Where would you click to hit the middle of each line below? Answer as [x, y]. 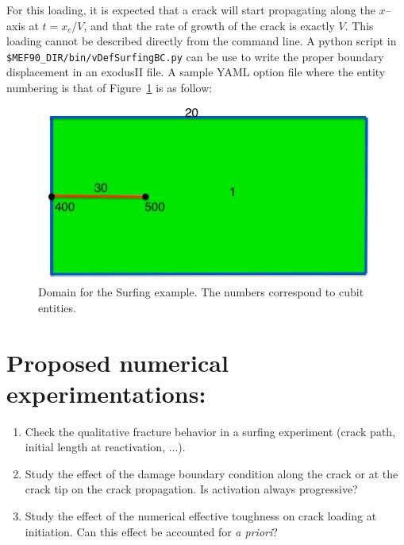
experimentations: [106, 393]
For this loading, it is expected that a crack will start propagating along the [191, 10]
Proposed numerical [117, 362]
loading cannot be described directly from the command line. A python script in [202, 41]
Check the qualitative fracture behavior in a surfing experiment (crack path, [210, 431]
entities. [57, 307]
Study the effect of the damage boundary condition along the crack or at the [212, 473]
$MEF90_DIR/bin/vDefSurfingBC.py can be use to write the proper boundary [195, 56]
